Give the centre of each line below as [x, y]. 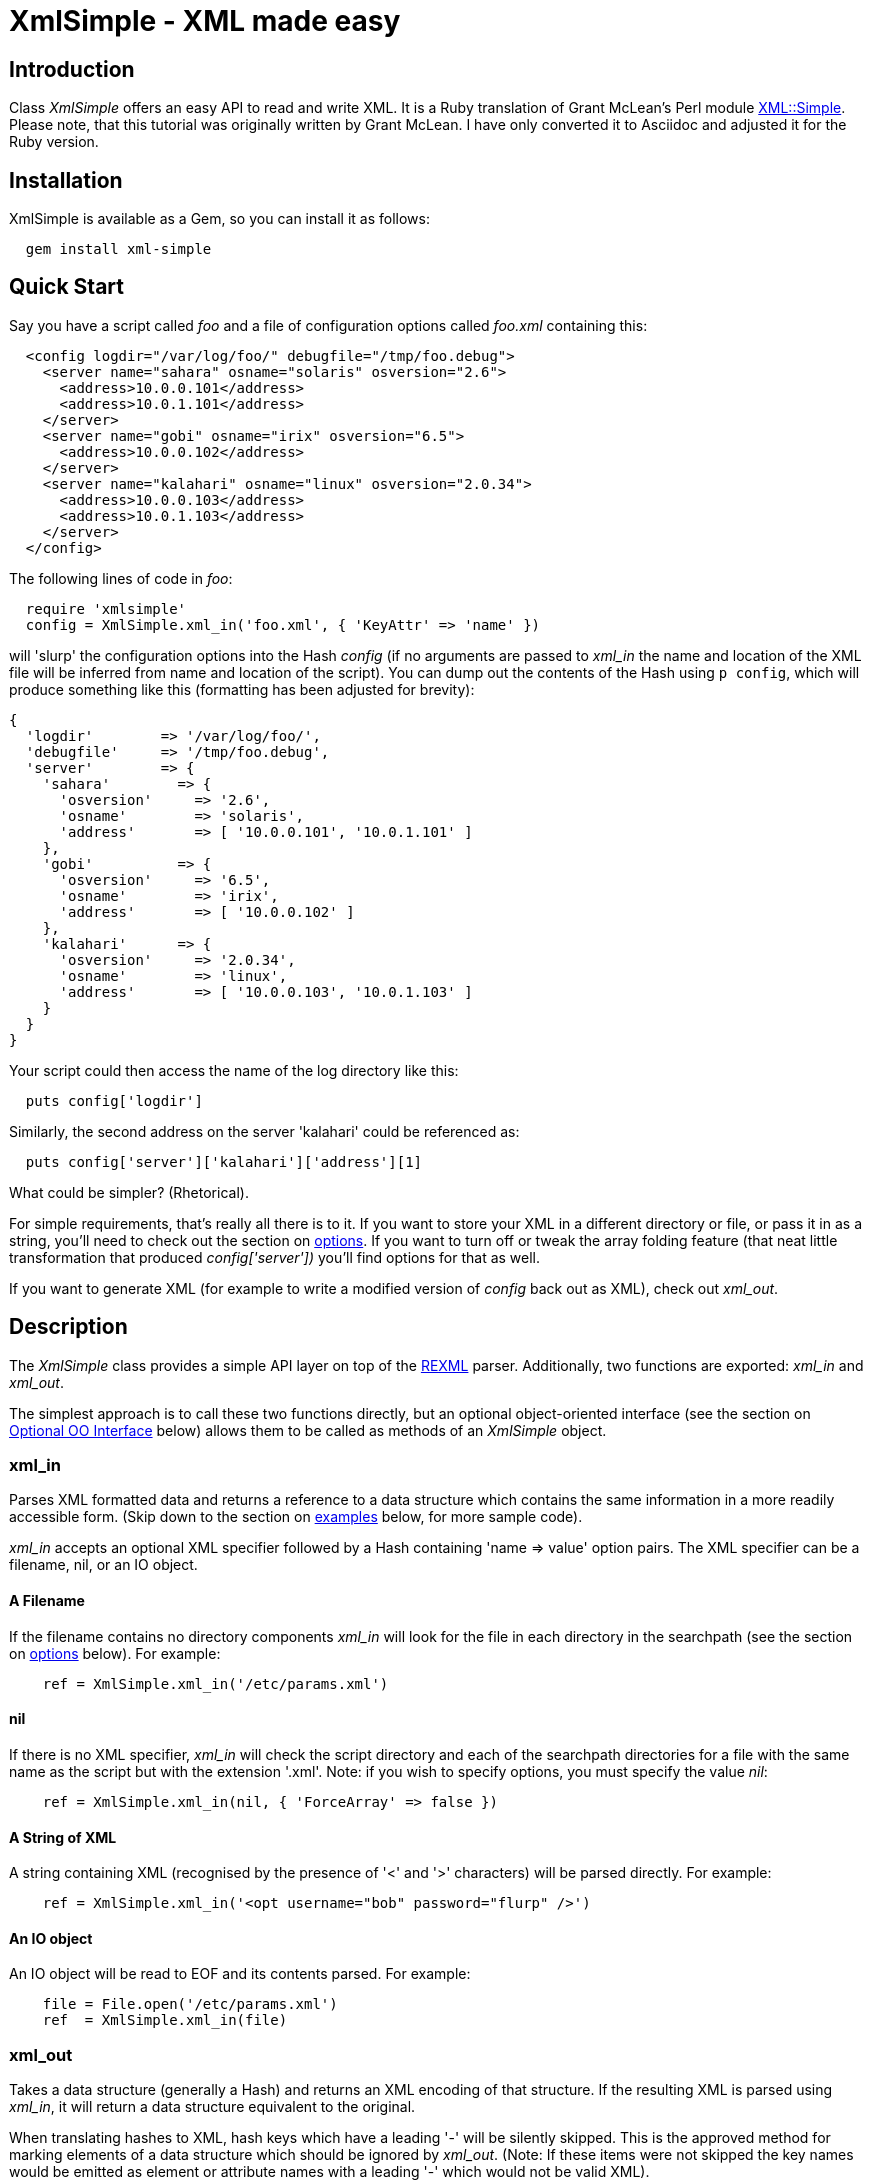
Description [68, 1327]
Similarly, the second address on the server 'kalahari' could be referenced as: [264, 1131]
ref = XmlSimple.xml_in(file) [165, 2020]
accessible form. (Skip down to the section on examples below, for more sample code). [296, 1517]
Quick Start [66, 287]
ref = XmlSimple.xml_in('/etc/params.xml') [215, 1683]
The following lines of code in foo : [121, 578]
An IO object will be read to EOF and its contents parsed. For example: [240, 1974]
